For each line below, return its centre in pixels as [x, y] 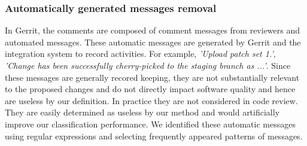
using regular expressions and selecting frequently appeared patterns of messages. [154, 136]
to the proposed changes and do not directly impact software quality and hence [150, 89]
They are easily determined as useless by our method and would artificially [142, 112]
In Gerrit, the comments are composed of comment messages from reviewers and [153, 30]
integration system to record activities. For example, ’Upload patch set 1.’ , [140, 54]
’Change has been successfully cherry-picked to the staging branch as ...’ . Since [148, 65]
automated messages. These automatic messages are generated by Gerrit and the [153, 42]
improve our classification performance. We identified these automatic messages [150, 124]
